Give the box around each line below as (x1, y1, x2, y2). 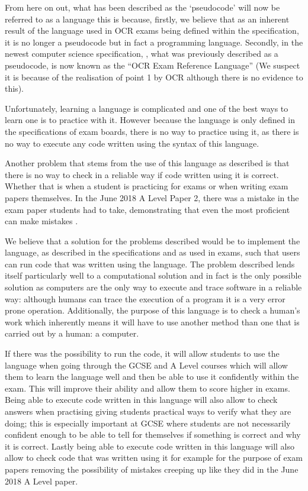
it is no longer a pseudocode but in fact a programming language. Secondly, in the (5, 35, 303, 48)
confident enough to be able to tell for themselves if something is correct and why (5, 428, 301, 441)
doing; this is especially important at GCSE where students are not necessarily (5, 416, 291, 429)
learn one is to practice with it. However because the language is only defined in (5, 114, 295, 126)
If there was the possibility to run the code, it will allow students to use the (5, 347, 280, 360)
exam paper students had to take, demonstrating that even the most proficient (5, 203, 290, 215)
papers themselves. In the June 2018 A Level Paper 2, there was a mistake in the (5, 191, 299, 203)
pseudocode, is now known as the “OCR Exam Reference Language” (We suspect (5, 59, 300, 71)
